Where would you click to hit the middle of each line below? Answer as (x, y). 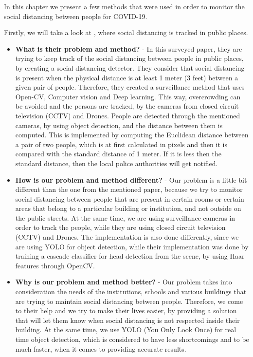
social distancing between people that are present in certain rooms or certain (130, 198)
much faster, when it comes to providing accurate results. (101, 348)
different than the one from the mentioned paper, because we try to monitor (129, 189)
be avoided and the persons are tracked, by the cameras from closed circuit (127, 106)
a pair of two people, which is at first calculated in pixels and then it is (121, 144)
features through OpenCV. (55, 265)
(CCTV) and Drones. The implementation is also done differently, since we (127, 237)
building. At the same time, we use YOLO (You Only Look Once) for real (126, 329)
